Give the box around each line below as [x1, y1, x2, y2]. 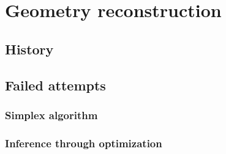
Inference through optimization [5, 135, 162, 150]
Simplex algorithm [5, 107, 98, 122]
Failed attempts [5, 75, 106, 94]
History [5, 39, 54, 58]
